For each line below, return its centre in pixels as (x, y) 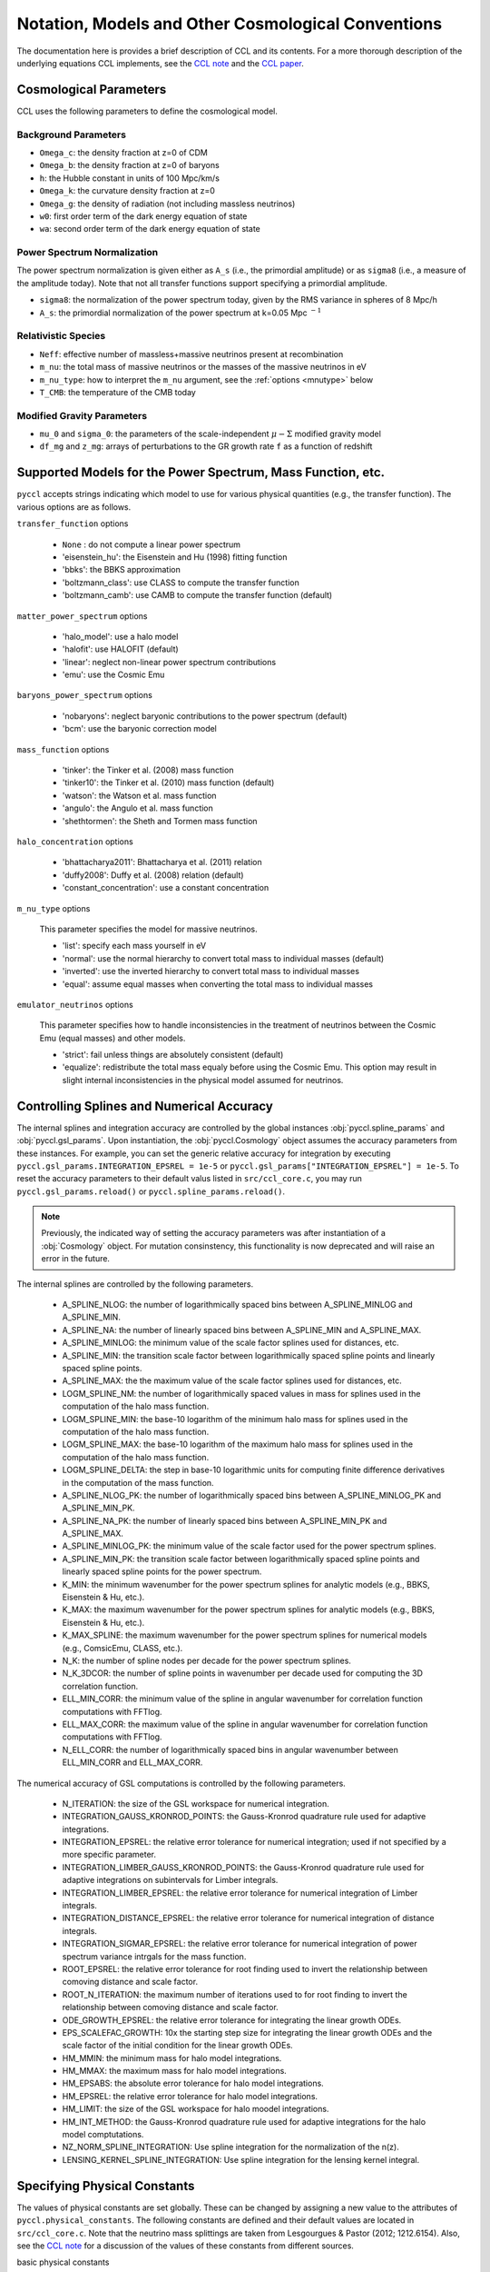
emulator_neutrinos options (75, 1004)
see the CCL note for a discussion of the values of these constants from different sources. (185, 2246)
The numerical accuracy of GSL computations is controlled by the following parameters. (181, 1783)
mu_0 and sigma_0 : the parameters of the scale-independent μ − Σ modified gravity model (210, 434)
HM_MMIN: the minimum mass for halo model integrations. (172, 2058)
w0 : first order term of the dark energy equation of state (143, 216)
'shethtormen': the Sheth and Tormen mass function (160, 821)
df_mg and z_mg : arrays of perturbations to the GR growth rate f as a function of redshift (206, 446)
